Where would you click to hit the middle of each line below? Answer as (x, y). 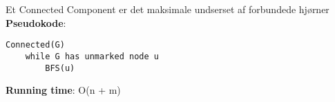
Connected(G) (35, 45)
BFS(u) (60, 68)
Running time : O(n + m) (63, 90)
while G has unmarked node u (92, 56)
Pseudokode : (36, 22)
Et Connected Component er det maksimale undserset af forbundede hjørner (167, 9)
